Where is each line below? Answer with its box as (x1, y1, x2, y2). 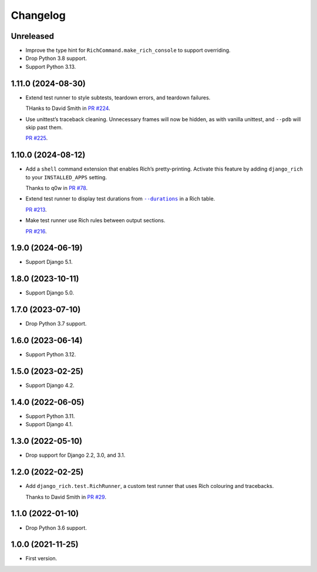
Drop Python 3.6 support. (25, 524, 87, 531)
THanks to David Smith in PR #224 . (25, 105, 111, 112)
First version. (25, 555, 58, 562)
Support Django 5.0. (25, 289, 75, 296)
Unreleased (11, 31, 55, 41)
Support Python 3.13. (25, 63, 76, 70)
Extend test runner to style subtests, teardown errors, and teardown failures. (25, 94, 211, 101)
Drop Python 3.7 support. (25, 320, 87, 327)
